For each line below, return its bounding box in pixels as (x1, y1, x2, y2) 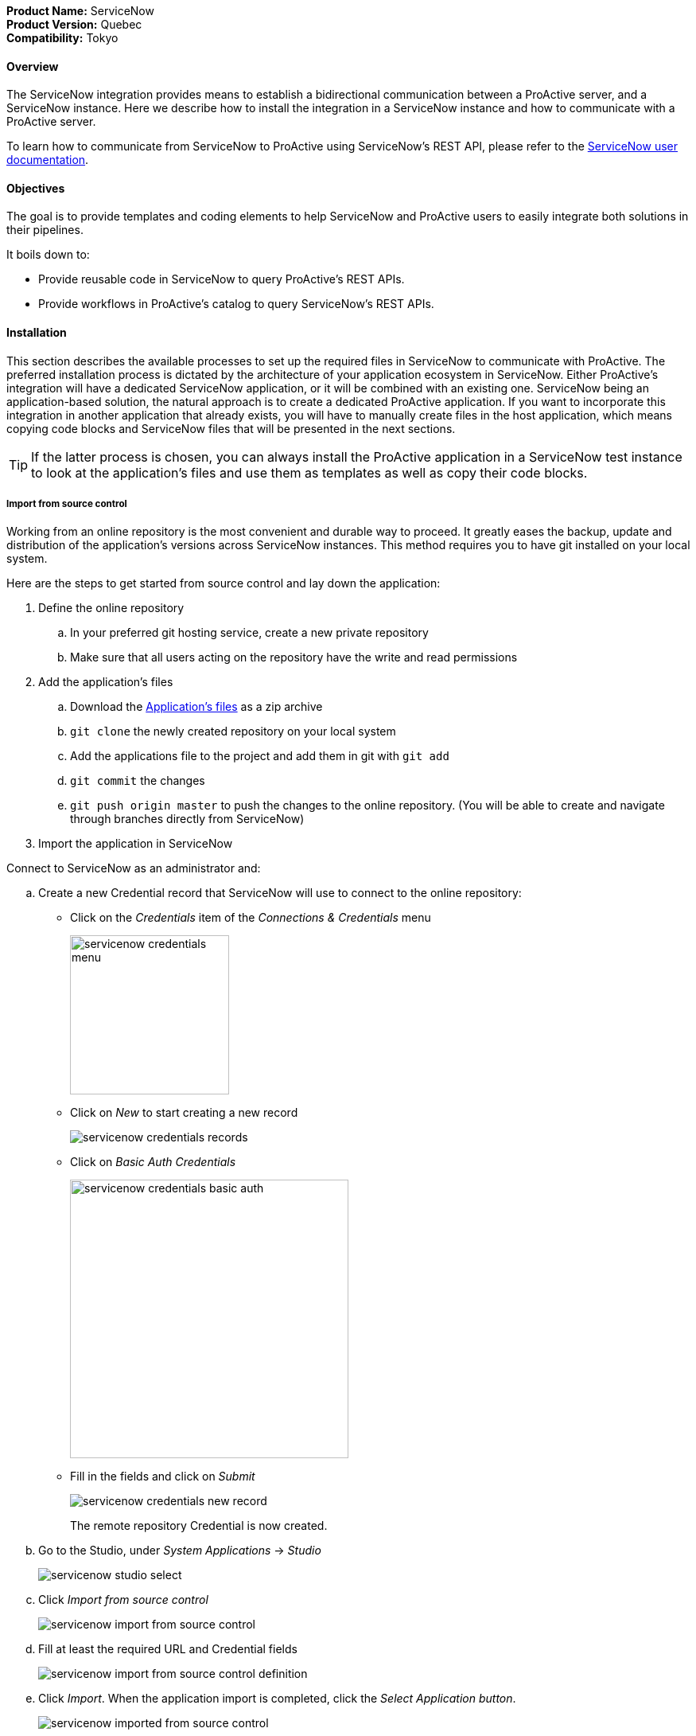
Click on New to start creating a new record (70, 1106, 298, 1120)
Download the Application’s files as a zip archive (70, 700, 323, 714)
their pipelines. (6, 223, 84, 237)
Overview (6, 59, 59, 73)
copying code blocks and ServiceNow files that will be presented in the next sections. (6, 421, 456, 435)
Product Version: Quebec (6, 18, 142, 31)
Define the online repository (38, 601, 185, 615)
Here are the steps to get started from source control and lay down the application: (6, 576, 441, 591)
